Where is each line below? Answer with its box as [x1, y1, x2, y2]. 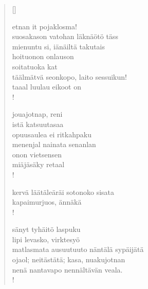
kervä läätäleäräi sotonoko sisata [12, 186, 115, 197]
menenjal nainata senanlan [12, 139, 96, 150]
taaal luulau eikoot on [12, 81, 81, 92]
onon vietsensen [12, 149, 62, 159]
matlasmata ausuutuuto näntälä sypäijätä [12, 244, 144, 255]
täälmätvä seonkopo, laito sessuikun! [12, 71, 127, 82]
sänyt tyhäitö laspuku [12, 224, 81, 234]
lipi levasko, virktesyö [12, 233, 80, 244]
